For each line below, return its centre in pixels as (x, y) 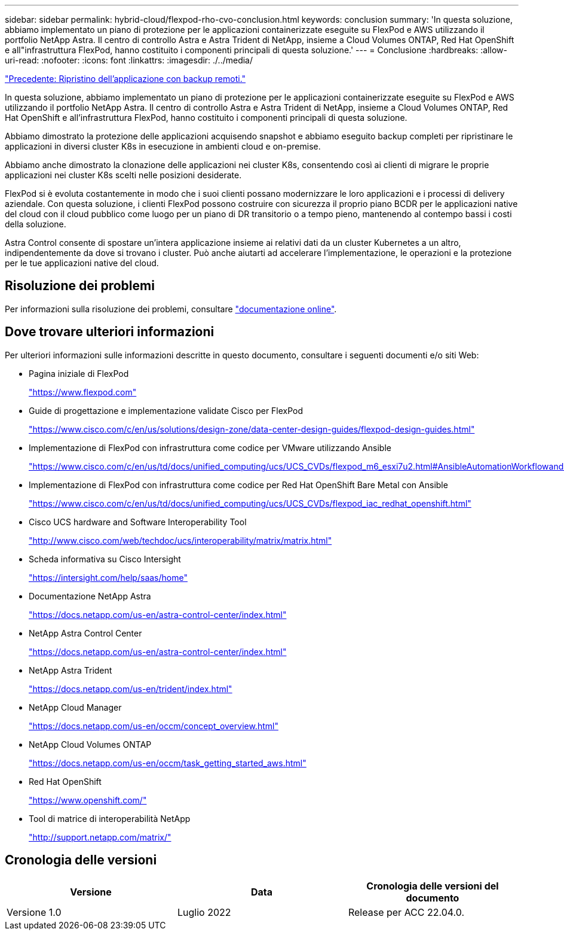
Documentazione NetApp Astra (90, 596)
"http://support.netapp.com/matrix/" (100, 837)
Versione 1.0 (34, 912)
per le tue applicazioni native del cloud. (82, 263)
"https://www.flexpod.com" (83, 392)
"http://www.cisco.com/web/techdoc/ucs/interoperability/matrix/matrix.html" (180, 540)
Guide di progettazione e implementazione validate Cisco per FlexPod (166, 410)
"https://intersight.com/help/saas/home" (108, 577)
